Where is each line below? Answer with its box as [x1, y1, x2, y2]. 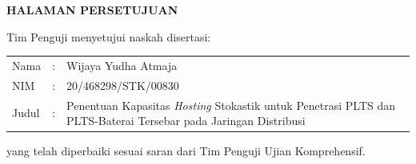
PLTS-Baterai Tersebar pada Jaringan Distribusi [66, 112, 306, 129]
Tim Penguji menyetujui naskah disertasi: [6, 28, 211, 45]
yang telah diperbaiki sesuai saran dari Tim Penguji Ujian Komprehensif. [6, 143, 366, 159]
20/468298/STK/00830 [66, 76, 179, 93]
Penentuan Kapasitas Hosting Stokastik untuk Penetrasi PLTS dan [66, 96, 396, 113]
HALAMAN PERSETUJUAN [6, 2, 178, 18]
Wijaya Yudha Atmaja [66, 57, 178, 73]
